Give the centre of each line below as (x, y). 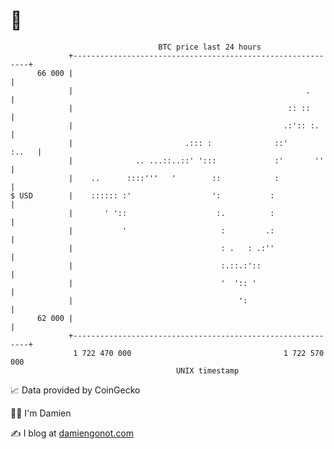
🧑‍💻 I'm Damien (41, 413)
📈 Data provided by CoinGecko (75, 390)
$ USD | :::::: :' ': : (142, 195)
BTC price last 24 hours (210, 47)
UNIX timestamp (207, 370)
